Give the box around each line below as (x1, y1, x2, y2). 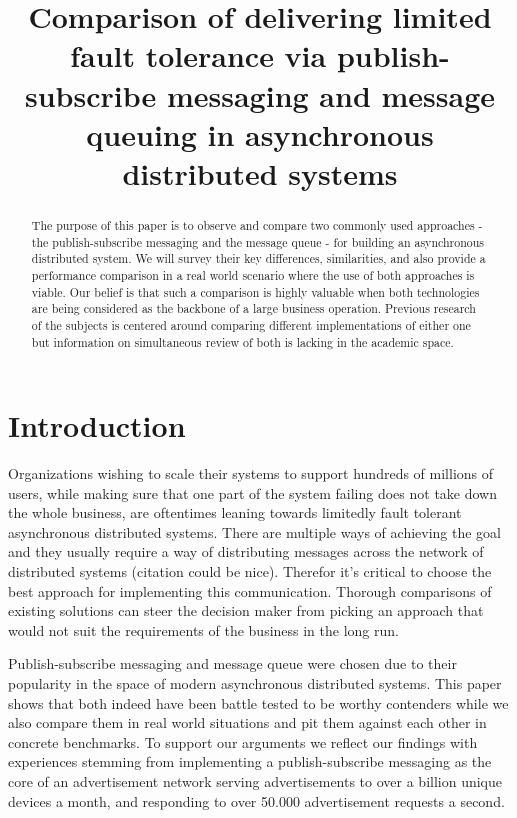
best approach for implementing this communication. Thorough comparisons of (8, 580, 492, 601)
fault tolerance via (70, 35, 327, 76)
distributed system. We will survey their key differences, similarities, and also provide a (31, 250, 486, 267)
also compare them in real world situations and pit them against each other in (8, 712, 487, 733)
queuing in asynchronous (86, 113, 434, 154)
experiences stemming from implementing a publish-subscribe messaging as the (8, 751, 492, 772)
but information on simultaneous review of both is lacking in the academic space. (31, 333, 454, 350)
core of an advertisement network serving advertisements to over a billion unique (8, 771, 503, 792)
